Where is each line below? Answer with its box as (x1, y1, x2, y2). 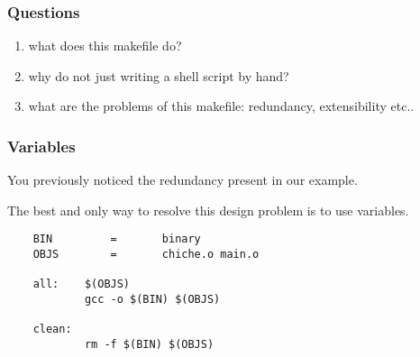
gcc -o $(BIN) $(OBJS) (84, 293, 221, 307)
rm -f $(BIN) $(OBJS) (84, 338, 215, 351)
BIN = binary (32, 233, 201, 246)
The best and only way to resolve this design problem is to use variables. (7, 200, 409, 219)
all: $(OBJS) (32, 278, 131, 291)
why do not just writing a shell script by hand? (28, 66, 289, 85)
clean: (32, 323, 72, 336)
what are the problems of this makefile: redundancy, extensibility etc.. (28, 96, 415, 115)
